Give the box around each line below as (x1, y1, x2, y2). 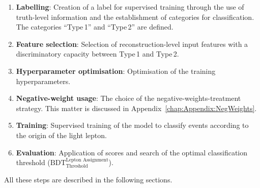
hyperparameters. (16, 75, 71, 86)
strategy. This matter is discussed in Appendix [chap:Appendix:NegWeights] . (16, 102, 257, 113)
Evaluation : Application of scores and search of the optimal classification (16, 147, 248, 157)
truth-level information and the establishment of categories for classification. (16, 11, 254, 22)
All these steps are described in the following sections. (4, 174, 172, 184)
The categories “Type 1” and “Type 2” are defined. (16, 21, 174, 32)
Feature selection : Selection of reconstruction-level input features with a (16, 38, 248, 49)
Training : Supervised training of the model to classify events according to (16, 120, 249, 130)
